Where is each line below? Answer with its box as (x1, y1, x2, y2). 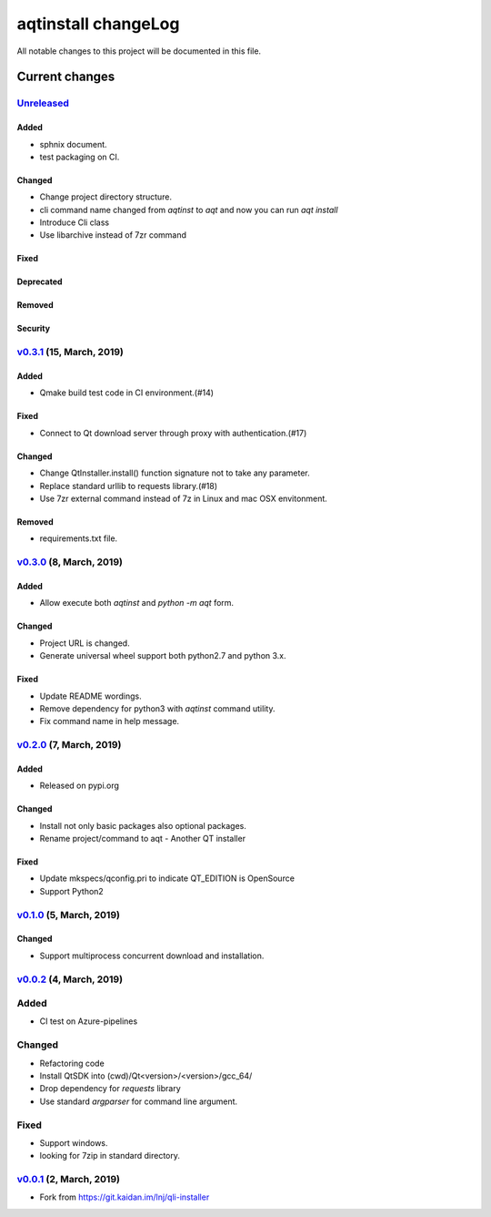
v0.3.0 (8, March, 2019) (16, 556, 123, 568)
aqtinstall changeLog (16, 14, 180, 34)
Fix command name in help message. (39, 716, 180, 727)
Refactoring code (39, 1058, 105, 1069)
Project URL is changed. (39, 638, 131, 649)
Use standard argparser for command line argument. (39, 1096, 238, 1107)
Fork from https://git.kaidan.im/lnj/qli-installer (39, 1191, 210, 1202)
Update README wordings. (39, 690, 143, 701)
